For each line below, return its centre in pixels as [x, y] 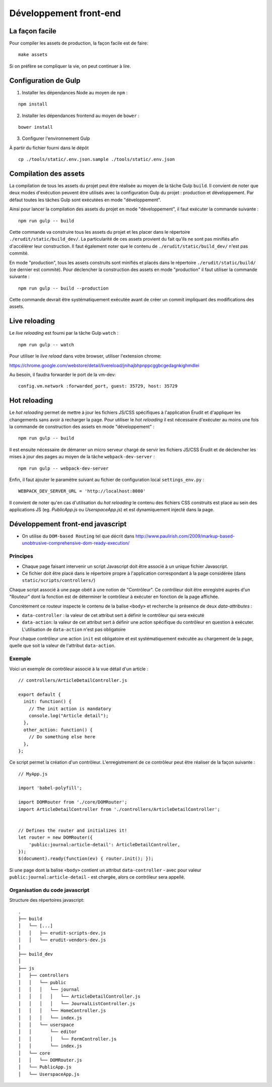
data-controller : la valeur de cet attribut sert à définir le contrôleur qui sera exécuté [113, 615]
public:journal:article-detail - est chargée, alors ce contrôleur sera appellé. [97, 877]
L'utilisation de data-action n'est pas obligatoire [74, 629]
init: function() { [47, 702]
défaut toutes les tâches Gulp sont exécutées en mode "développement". [85, 200]
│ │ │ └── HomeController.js [62, 1011]
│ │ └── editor [48, 1032]
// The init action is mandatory [70, 709]
